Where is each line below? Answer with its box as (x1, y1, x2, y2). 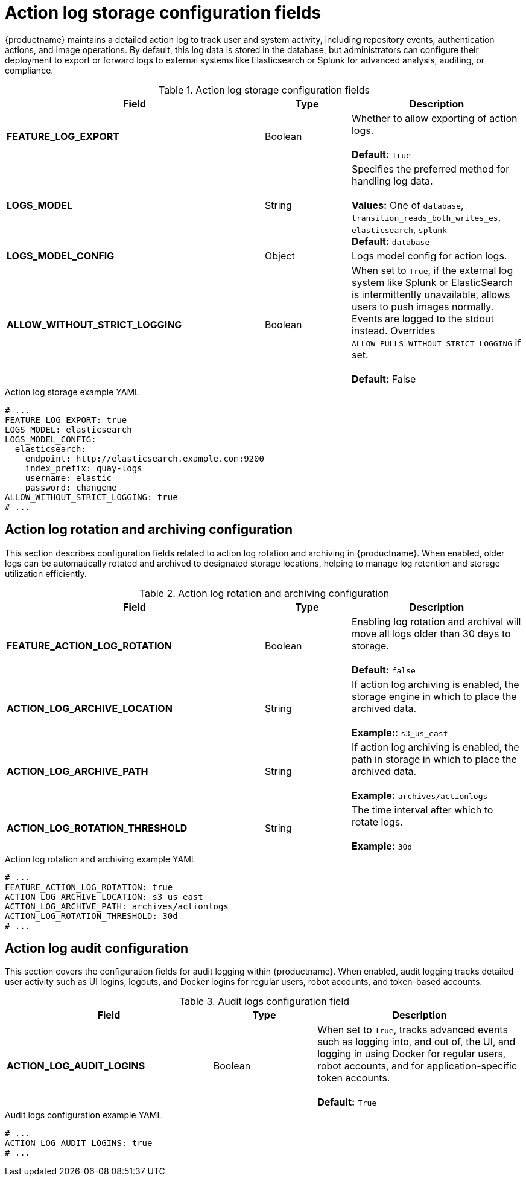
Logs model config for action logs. (351, 249, 507, 262)
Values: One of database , (351, 199, 464, 211)
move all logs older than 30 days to (351, 627, 511, 640)
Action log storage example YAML (5, 386, 139, 397)
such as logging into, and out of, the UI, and (317, 1036, 516, 1048)
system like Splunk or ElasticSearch (351, 276, 513, 288)
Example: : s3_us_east (351, 726, 448, 739)
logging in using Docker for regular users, (317, 1048, 506, 1060)
